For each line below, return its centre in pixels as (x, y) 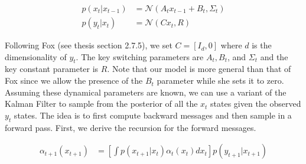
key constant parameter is (52, 69)
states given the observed (256, 104)
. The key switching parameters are (140, 56)
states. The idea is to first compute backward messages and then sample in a (153, 115)
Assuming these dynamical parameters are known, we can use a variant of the (146, 92)
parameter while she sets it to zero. (220, 81)
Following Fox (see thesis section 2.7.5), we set (89, 45)
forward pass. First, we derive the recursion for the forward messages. (131, 127)
